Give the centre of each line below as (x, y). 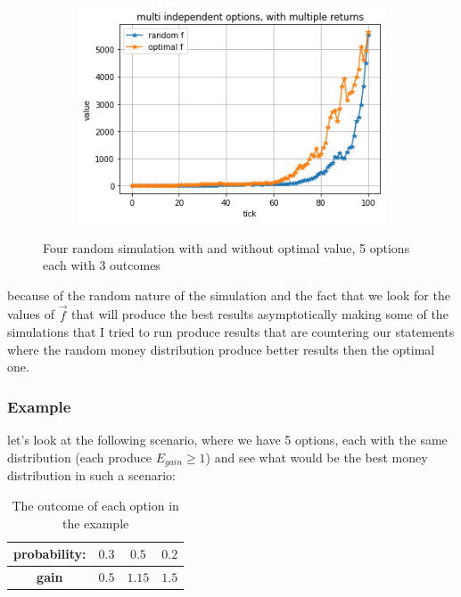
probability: (50, 554)
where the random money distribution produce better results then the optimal (221, 349)
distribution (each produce (79, 457)
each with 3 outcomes (102, 265)
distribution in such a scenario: (91, 475)
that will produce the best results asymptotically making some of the (260, 314)
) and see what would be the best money (317, 457)
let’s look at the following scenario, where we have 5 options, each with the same (227, 440)
